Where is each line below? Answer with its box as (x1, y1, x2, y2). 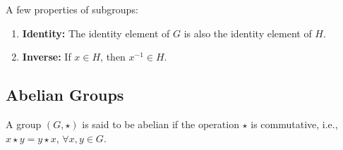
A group (6, 116, 42, 131)
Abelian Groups (6, 84, 124, 106)
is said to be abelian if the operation (82, 116, 239, 131)
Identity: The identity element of (22, 25, 170, 40)
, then (100, 49, 126, 64)
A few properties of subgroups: (6, 2, 138, 16)
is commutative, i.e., (251, 116, 338, 131)
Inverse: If (22, 49, 71, 64)
